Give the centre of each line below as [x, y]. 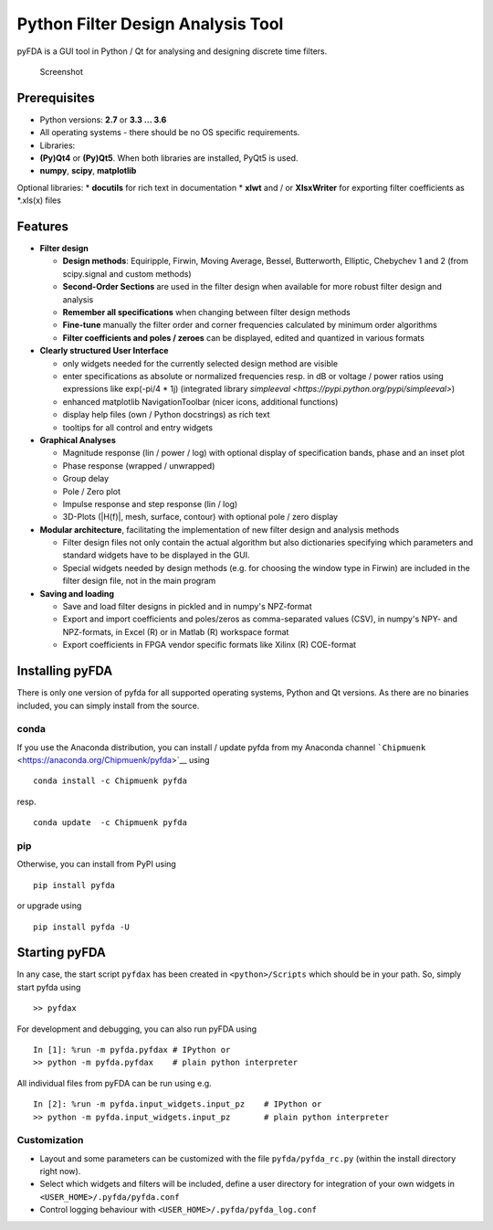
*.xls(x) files [39, 200]
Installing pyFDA [65, 671]
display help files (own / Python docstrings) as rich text [166, 415]
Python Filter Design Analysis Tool [150, 24]
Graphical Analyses [78, 440]
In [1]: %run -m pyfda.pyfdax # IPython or [132, 1050]
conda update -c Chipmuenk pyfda [110, 823]
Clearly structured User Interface [104, 351]
